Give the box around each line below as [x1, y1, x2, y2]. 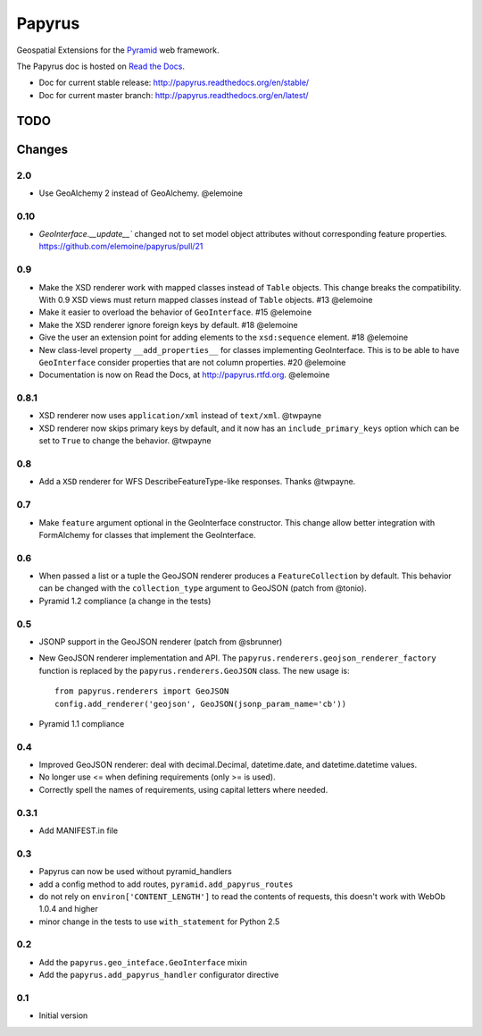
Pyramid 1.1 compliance [38, 718, 125, 729]
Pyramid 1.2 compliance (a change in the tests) [38, 595, 212, 606]
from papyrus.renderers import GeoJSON [54, 686, 229, 696]
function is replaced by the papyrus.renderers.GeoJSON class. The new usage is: [38, 665, 350, 676]
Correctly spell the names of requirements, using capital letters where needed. [38, 784, 328, 795]
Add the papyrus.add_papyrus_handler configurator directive [38, 970, 279, 981]
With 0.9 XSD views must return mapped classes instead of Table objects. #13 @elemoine [38, 294, 374, 305]
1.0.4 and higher [38, 904, 98, 914]
